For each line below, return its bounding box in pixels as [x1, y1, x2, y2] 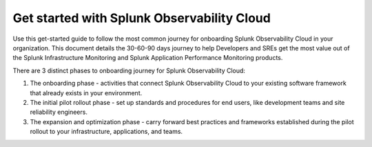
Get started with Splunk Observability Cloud [12, 10, 271, 26]
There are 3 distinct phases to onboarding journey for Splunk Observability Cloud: [12, 66, 246, 75]
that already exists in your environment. [30, 88, 143, 97]
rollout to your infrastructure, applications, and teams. [30, 128, 183, 136]
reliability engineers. [30, 108, 87, 117]
